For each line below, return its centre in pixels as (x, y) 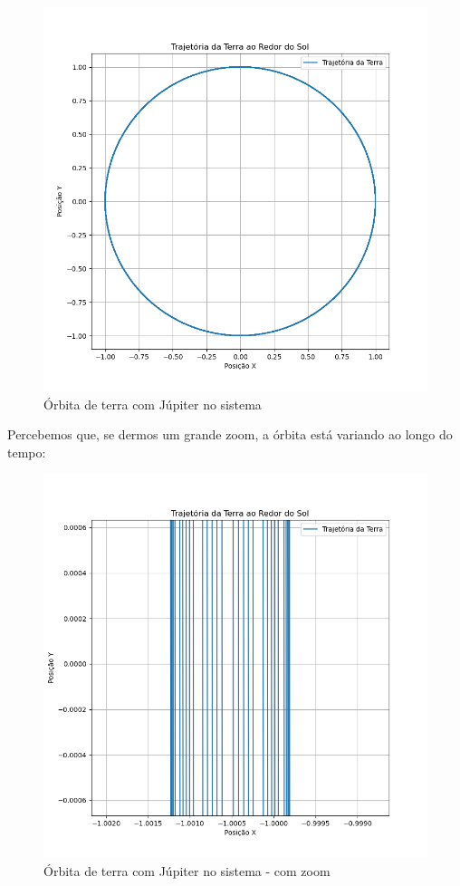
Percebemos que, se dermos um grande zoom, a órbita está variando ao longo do (230, 434)
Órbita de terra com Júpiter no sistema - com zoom (187, 870)
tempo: (27, 452)
